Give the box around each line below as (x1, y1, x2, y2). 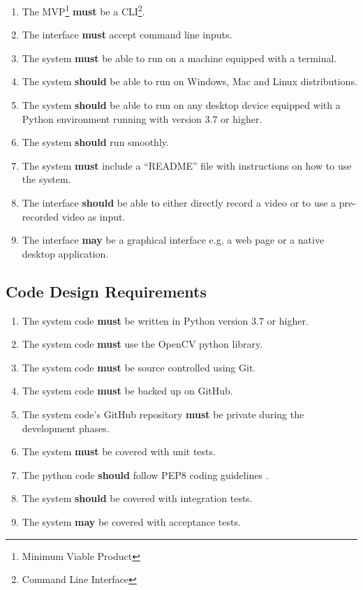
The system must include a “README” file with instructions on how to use (22, 158, 352, 172)
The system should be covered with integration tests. (22, 491, 253, 506)
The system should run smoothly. (22, 135, 169, 149)
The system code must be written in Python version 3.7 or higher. (22, 313, 309, 327)
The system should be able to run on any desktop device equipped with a (22, 98, 341, 112)
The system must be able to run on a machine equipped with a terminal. (22, 50, 337, 65)
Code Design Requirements (6, 280, 207, 302)
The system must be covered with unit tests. (22, 444, 216, 459)
